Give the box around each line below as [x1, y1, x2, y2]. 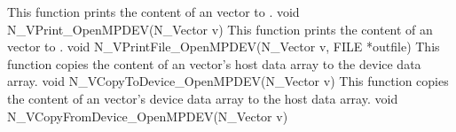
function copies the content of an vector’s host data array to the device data [7, 54, 421, 73]
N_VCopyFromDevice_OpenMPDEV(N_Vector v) [7, 106, 288, 125]
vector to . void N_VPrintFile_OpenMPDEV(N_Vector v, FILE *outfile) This [7, 37, 440, 56]
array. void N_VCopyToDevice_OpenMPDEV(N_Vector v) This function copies [7, 72, 449, 90]
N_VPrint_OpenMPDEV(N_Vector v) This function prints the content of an [7, 19, 433, 38]
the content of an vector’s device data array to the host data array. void [7, 89, 398, 107]
